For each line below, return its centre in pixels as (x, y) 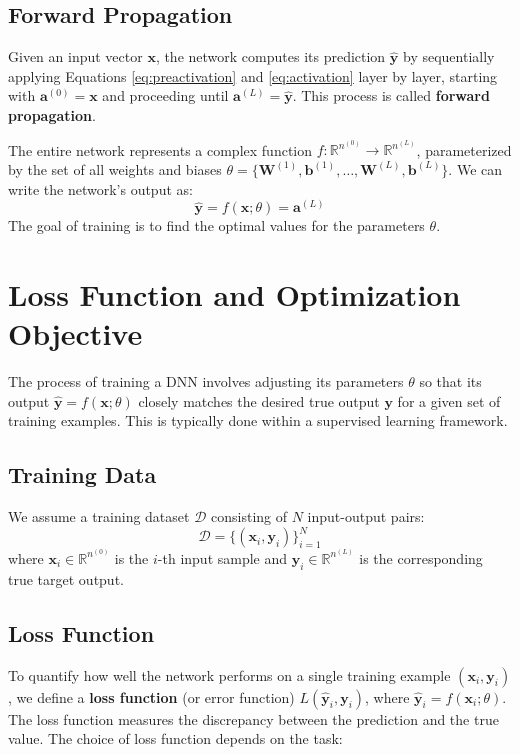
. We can (475, 168)
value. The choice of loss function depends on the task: (175, 738)
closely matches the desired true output (259, 400)
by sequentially (448, 56)
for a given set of (449, 400)
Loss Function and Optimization (234, 293)
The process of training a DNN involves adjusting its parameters (206, 381)
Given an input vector (75, 56)
